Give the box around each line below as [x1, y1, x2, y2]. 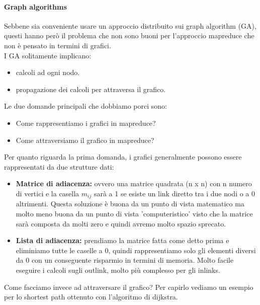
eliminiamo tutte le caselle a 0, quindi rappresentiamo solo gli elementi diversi [16, 245, 256, 255]
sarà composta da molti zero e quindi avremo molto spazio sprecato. [16, 218, 226, 228]
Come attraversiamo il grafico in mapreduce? [16, 134, 154, 145]
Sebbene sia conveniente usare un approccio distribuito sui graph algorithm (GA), [4, 20, 256, 31]
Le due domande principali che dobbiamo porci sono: [4, 101, 167, 111]
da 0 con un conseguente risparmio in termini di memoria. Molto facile [16, 255, 234, 265]
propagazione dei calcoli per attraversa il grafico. [16, 84, 166, 94]
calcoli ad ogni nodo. [16, 67, 80, 78]
